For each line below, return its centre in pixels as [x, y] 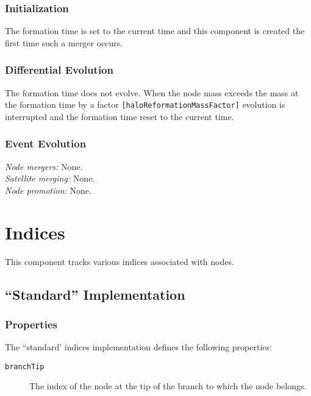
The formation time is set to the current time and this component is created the [155, 31]
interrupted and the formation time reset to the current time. [120, 116]
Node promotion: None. [48, 190]
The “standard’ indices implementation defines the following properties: [138, 347]
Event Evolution [46, 143]
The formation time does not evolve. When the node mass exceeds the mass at [152, 92]
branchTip [25, 366]
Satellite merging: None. [50, 178]
